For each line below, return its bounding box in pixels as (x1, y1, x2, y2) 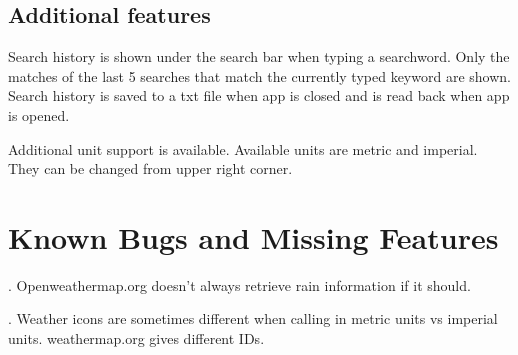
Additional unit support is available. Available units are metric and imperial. (8, 138, 478, 159)
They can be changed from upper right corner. (8, 158, 293, 179)
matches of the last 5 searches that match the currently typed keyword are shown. (8, 65, 511, 86)
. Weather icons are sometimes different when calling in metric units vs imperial (8, 308, 498, 329)
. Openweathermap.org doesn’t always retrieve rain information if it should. (8, 274, 471, 295)
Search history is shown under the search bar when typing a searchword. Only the (8, 46, 510, 67)
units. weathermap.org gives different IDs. (8, 328, 265, 349)
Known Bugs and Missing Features (8, 216, 499, 257)
